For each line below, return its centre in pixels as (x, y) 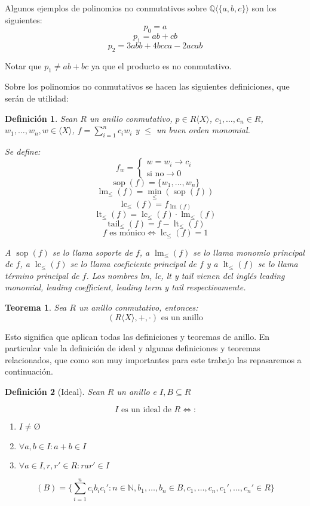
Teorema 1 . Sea (36, 307)
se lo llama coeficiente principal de (133, 264)
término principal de (42, 275)
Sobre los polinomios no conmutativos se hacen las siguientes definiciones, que (147, 86)
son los (264, 8)
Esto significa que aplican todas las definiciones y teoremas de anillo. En (137, 336)
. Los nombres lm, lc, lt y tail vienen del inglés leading (185, 275)
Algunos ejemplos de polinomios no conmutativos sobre (106, 8)
